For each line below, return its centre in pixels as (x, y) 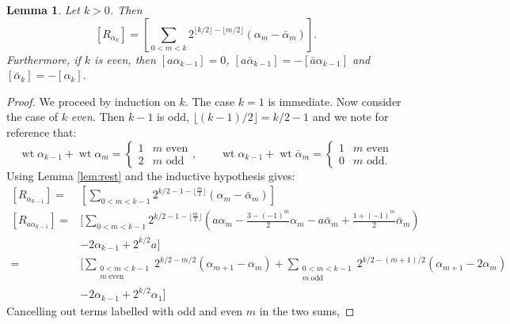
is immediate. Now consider (335, 101)
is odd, (173, 117)
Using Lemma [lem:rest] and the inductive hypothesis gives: (151, 175)
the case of (32, 117)
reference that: (42, 132)
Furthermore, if (44, 59)
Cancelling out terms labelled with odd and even (125, 311)
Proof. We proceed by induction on (91, 101)
